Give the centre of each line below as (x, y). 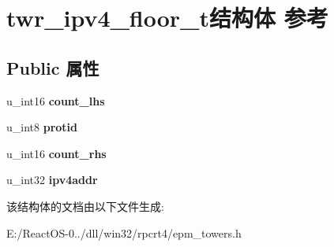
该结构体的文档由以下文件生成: (85, 206)
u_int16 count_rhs (56, 153)
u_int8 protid (42, 127)
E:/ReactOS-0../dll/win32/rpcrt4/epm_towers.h (124, 232)
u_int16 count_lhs (56, 100)
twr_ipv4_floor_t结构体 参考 (167, 18)
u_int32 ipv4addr (52, 180)
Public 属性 (53, 67)
